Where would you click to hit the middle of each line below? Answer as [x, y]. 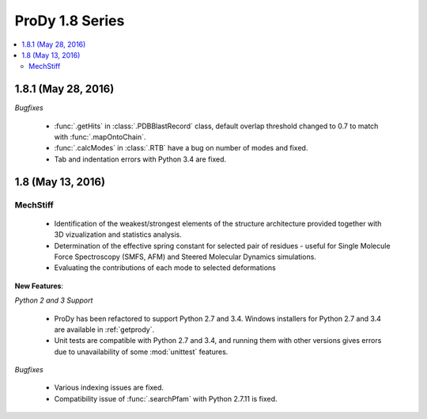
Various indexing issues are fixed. [109, 387]
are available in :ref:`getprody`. [104, 329]
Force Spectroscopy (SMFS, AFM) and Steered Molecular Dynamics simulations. [185, 257]
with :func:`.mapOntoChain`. [100, 137]
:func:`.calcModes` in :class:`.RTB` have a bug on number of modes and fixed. [181, 148]
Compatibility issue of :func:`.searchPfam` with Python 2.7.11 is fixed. [166, 398]
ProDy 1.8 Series [70, 21]
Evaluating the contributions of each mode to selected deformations [165, 268]
